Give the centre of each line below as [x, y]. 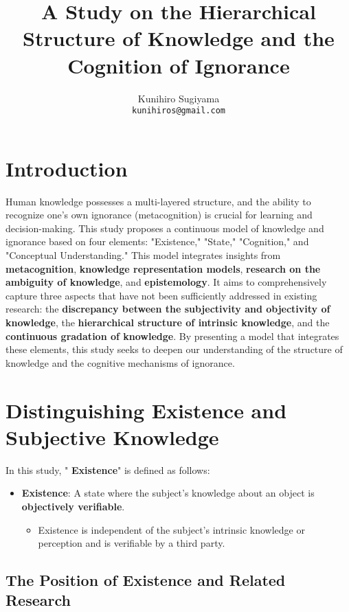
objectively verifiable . [73, 506]
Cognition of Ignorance [179, 65]
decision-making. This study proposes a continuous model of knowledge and [165, 228]
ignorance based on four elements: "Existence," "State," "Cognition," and [157, 241]
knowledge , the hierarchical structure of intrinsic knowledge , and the [168, 322]
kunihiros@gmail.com [179, 111]
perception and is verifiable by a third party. [132, 543]
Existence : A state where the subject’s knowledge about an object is [168, 493]
